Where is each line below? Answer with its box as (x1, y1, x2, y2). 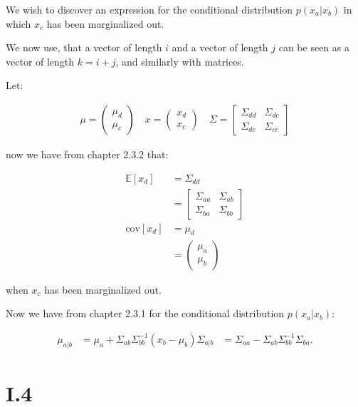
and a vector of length (172, 40, 268, 55)
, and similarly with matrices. (115, 53, 244, 68)
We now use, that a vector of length (6, 40, 162, 55)
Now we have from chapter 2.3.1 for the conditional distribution (6, 306, 285, 321)
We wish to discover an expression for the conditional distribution (6, 2, 293, 16)
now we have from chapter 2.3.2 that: (6, 147, 169, 161)
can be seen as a (278, 40, 349, 55)
